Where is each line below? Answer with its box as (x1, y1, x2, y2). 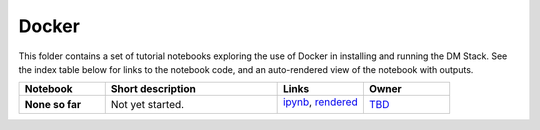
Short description (110, 82, 197, 96)
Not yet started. (110, 98, 185, 112)
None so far (24, 98, 82, 112)
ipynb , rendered (282, 95, 359, 109)
